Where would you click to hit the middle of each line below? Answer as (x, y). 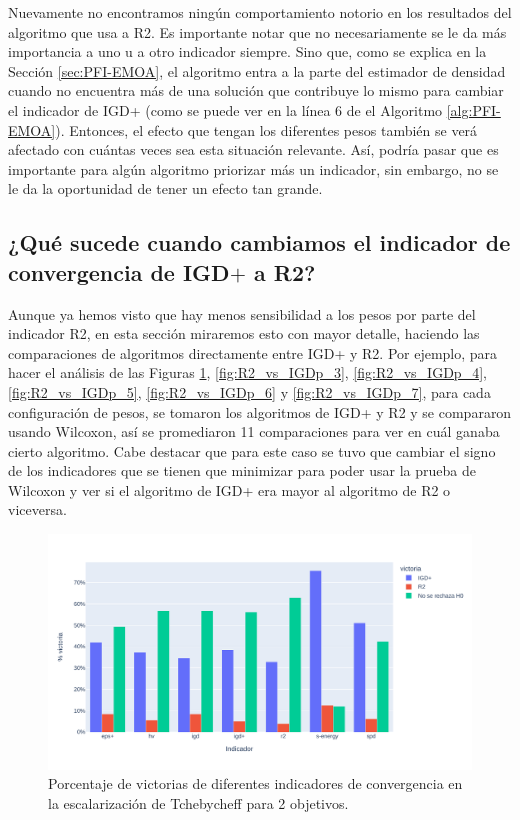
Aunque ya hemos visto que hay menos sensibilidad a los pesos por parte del (242, 313)
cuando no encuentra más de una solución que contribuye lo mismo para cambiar (256, 90)
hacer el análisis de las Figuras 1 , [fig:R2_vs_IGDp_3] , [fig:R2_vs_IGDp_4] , (247, 372)
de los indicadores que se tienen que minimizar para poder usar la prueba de (242, 470)
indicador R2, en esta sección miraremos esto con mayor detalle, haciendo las (244, 333)
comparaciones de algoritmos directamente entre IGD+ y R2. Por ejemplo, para (253, 352)
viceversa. (37, 509)
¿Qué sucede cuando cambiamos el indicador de (259, 242)
